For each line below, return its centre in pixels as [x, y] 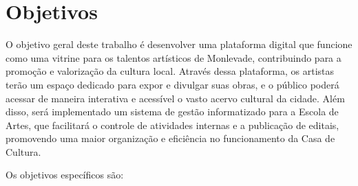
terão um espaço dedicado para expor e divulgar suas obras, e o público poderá [172, 84]
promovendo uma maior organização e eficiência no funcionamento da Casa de [170, 138]
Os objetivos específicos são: [65, 175]
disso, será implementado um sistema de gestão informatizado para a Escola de [172, 112]
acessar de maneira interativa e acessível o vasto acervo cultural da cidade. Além [175, 98]
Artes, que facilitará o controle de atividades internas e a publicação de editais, [172, 125]
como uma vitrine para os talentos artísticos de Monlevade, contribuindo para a [173, 57]
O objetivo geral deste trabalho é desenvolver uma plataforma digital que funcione [179, 44]
